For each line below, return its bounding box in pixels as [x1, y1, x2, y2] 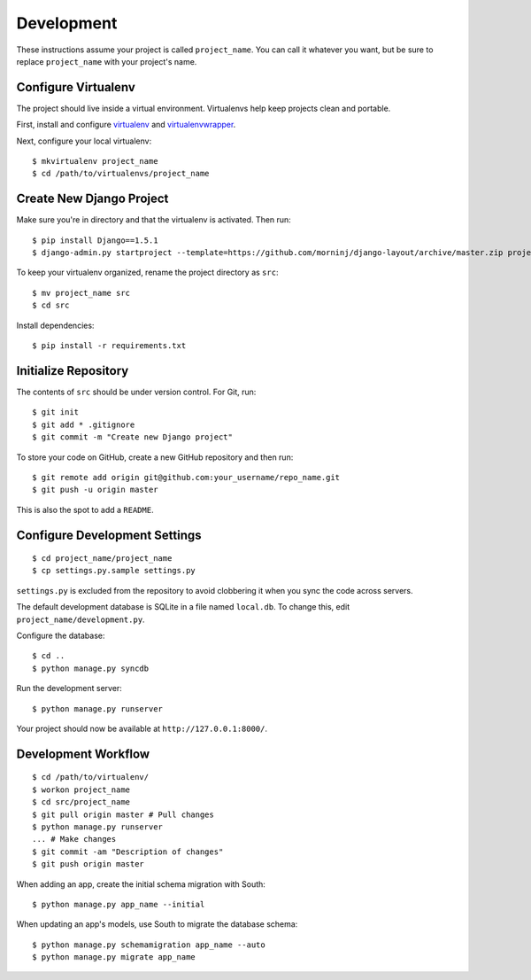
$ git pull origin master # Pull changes [32, 809, 214, 820]
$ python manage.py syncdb [32, 663, 150, 673]
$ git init [32, 408, 80, 417]
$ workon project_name [32, 784, 131, 795]
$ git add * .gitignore [32, 419, 135, 430]
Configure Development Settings [16, 527, 203, 542]
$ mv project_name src [32, 288, 131, 298]
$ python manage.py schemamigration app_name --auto [32, 939, 265, 950]
